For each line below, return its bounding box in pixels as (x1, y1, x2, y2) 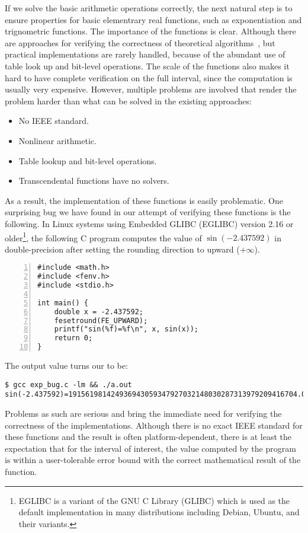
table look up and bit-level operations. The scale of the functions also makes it (5, 59, 290, 72)
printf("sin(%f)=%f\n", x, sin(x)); (54, 325, 199, 334)
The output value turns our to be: (5, 359, 128, 372)
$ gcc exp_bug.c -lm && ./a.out (5, 380, 132, 389)
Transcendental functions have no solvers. (18, 174, 169, 187)
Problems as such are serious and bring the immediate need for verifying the (5, 407, 282, 419)
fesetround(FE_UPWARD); (54, 316, 148, 325)
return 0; (54, 334, 93, 343)
